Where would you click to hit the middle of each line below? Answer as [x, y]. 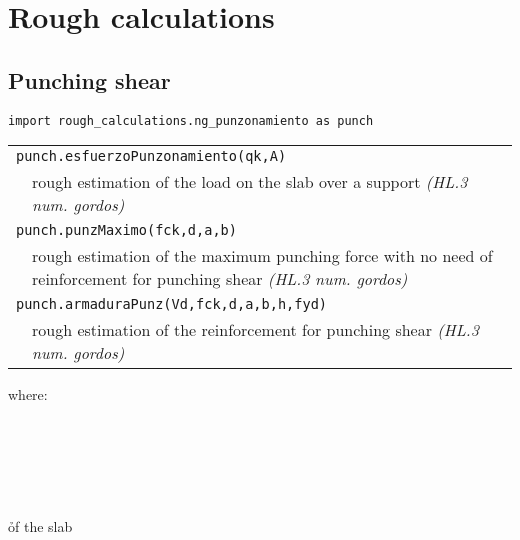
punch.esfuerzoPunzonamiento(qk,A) [151, 156]
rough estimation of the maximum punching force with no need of [262, 256]
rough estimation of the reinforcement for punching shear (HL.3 [255, 330]
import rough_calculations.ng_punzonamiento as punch [191, 120]
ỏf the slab [40, 525]
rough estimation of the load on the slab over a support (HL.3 [250, 182]
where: [28, 394]
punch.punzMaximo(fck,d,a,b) [126, 230]
